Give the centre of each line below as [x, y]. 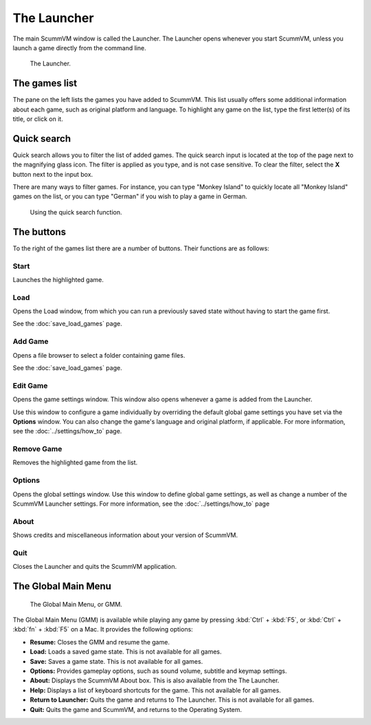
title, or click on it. [38, 119]
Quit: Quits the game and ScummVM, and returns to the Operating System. [136, 709]
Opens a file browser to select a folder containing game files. [99, 355]
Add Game [31, 342]
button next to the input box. [53, 174]
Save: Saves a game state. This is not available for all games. [116, 661]
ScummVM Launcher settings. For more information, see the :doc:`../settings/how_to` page [141, 504]
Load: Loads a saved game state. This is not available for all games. [126, 652]
